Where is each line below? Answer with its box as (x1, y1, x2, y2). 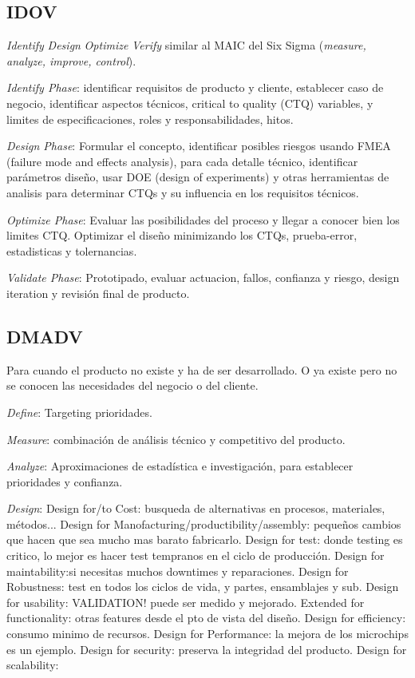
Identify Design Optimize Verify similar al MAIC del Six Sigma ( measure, (6, 37, 366, 54)
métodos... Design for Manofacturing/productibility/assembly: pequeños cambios (6, 515, 401, 532)
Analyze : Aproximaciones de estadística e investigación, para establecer (6, 458, 354, 474)
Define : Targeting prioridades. (6, 403, 152, 420)
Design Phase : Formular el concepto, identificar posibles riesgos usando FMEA (6, 137, 391, 154)
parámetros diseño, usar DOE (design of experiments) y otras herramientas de (6, 169, 389, 185)
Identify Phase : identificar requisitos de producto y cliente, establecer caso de (6, 79, 384, 96)
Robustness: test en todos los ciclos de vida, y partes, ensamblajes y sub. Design (6, 578, 399, 595)
